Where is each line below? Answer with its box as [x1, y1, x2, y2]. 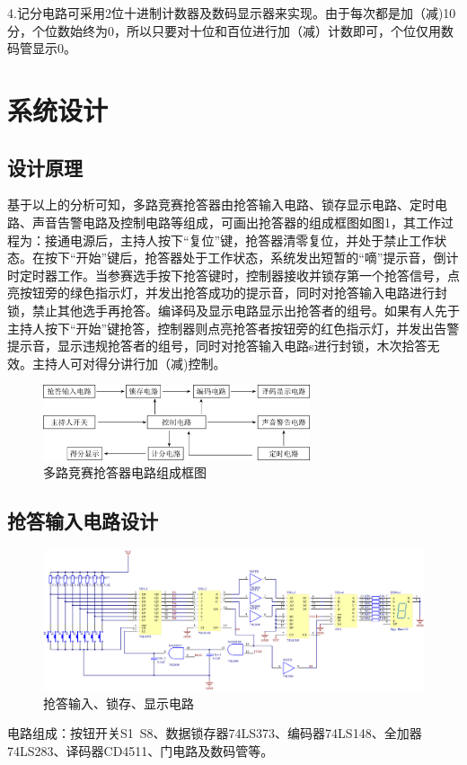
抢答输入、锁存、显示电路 [43, 693, 194, 712]
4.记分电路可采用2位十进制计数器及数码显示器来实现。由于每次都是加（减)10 [7, 4, 456, 22]
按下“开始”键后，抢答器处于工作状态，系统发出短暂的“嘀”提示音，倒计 [44, 248, 459, 267]
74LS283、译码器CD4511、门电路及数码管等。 [7, 742, 274, 761]
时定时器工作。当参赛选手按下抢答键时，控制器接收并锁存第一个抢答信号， [7, 265, 447, 284]
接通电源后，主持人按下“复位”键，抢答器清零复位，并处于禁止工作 [44, 230, 435, 249]
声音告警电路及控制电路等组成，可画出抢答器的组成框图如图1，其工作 [31, 212, 441, 231]
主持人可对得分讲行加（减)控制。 [31, 353, 226, 372]
